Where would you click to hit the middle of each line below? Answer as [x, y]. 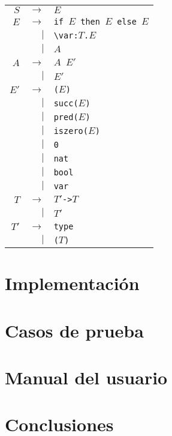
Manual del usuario [86, 377]
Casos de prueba [74, 330]
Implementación [72, 283]
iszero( [71, 131]
